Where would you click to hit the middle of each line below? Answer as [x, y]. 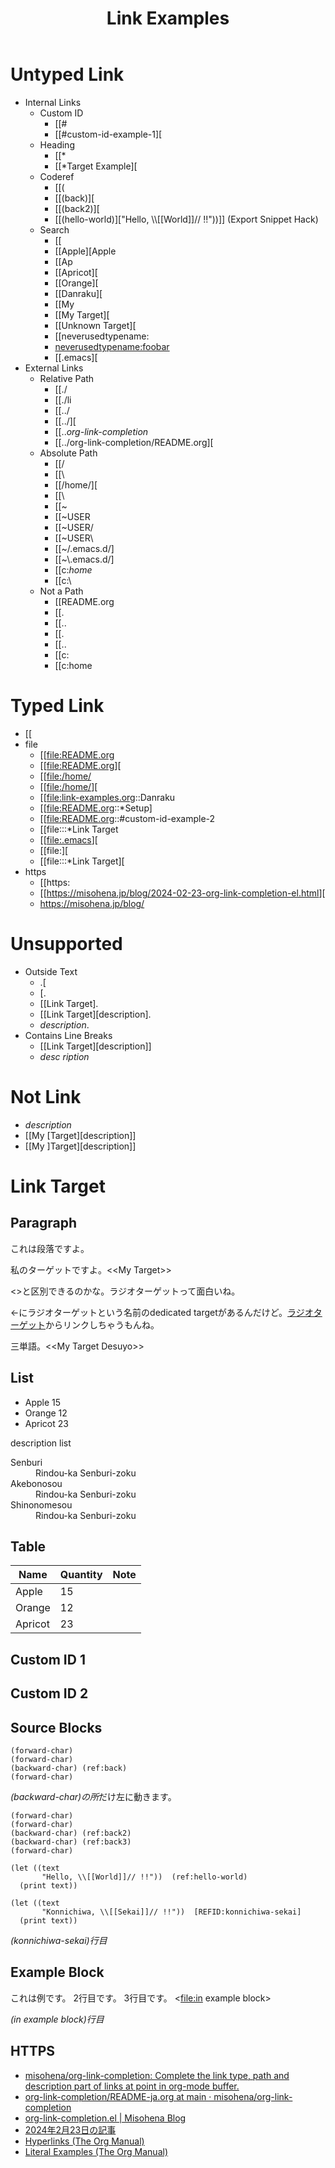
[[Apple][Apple [85, 251]
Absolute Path [68, 453]
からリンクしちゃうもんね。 [102, 1324]
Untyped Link [67, 74]
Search [54, 229]
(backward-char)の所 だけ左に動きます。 [93, 1796]
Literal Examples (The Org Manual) [96, 2151]
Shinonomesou [41, 1504]
